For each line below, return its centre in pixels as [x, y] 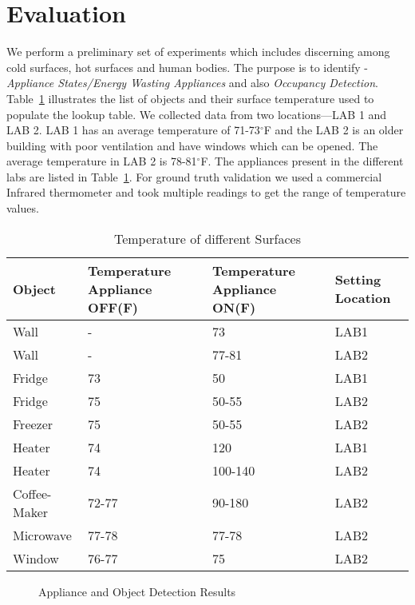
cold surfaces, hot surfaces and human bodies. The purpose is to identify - [187, 67]
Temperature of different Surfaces [207, 238]
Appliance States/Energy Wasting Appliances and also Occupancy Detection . [192, 83]
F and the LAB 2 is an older [334, 130]
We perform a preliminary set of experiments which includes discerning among [198, 52]
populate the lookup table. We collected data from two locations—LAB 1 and [197, 114]
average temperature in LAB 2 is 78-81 [102, 161]
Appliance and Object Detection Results [137, 591]
